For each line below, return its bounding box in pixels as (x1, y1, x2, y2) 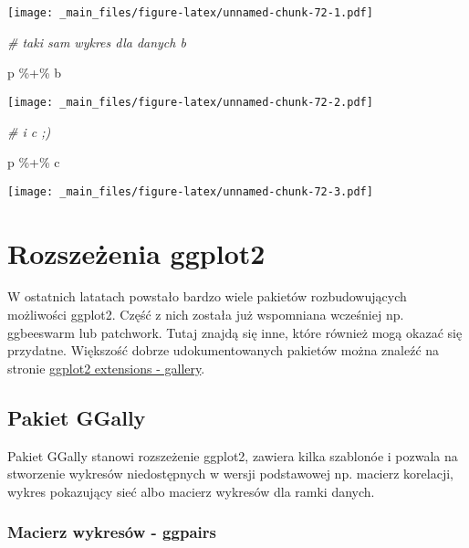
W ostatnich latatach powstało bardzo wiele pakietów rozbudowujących (7, 287, 407, 306)
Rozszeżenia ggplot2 (7, 234, 266, 271)
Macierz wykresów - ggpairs (7, 521, 216, 543)
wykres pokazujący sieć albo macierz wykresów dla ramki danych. (7, 481, 375, 501)
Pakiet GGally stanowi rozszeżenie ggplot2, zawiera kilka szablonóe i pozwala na (7, 446, 458, 465)
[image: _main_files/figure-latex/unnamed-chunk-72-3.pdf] (7, 184, 373, 198)
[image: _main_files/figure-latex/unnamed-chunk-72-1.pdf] (7, 6, 373, 19)
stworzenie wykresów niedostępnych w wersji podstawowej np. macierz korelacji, (7, 464, 453, 483)
